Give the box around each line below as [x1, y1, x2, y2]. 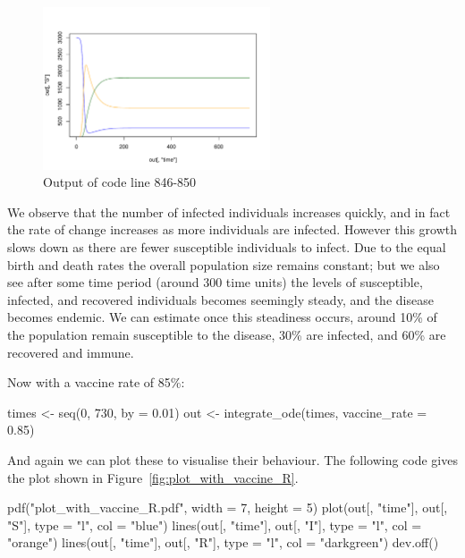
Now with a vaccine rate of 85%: [7, 373, 185, 392]
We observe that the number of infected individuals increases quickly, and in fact [7, 202, 451, 221]
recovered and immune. [7, 342, 134, 361]
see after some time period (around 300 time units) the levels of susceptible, [7, 273, 423, 292]
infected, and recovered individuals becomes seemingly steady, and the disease [7, 290, 434, 309]
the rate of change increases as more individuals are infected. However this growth [7, 220, 458, 239]
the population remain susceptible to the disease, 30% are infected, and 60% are [7, 325, 446, 343]
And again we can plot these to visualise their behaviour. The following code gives [7, 450, 458, 469]
